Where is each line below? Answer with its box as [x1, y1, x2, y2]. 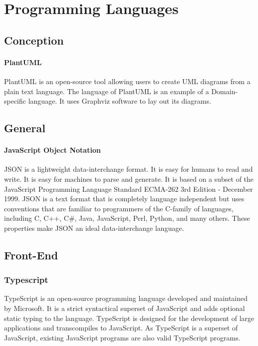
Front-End [4, 247, 58, 262]
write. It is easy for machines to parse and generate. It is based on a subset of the [4, 173, 254, 184]
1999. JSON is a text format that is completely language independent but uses [4, 193, 245, 204]
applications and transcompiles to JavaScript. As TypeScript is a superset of [4, 322, 238, 333]
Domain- [211, 86, 238, 96]
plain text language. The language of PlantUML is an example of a [4, 86, 209, 96]
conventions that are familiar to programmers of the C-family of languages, [4, 203, 234, 213]
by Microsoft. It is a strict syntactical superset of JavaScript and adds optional [4, 303, 245, 313]
